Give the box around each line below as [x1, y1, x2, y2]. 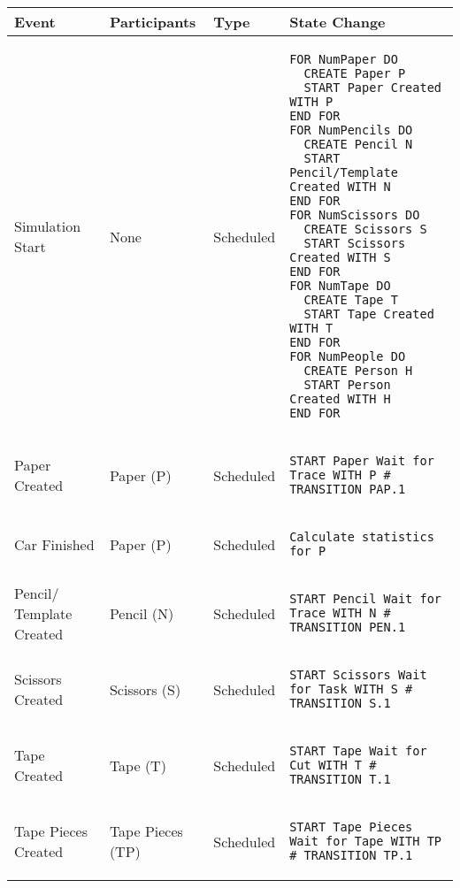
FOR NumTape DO [289, 279, 391, 293]
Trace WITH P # [289, 468, 391, 482]
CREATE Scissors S [303, 222, 427, 236]
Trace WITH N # [289, 606, 391, 620]
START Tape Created [303, 307, 434, 321]
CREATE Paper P [303, 66, 406, 80]
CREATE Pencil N [303, 137, 413, 151]
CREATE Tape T [303, 293, 398, 307]
